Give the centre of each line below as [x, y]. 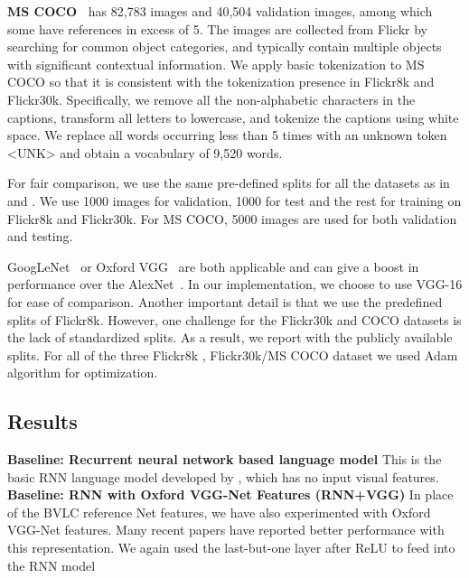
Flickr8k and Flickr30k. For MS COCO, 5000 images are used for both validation [232, 218]
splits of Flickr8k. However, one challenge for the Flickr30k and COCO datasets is [234, 319]
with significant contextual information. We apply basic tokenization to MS [216, 64]
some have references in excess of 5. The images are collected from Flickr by [217, 28]
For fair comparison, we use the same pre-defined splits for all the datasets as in [229, 183]
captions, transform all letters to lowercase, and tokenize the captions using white [233, 117]
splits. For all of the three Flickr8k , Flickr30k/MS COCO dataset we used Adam [233, 354]
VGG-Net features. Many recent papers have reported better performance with [226, 530]
